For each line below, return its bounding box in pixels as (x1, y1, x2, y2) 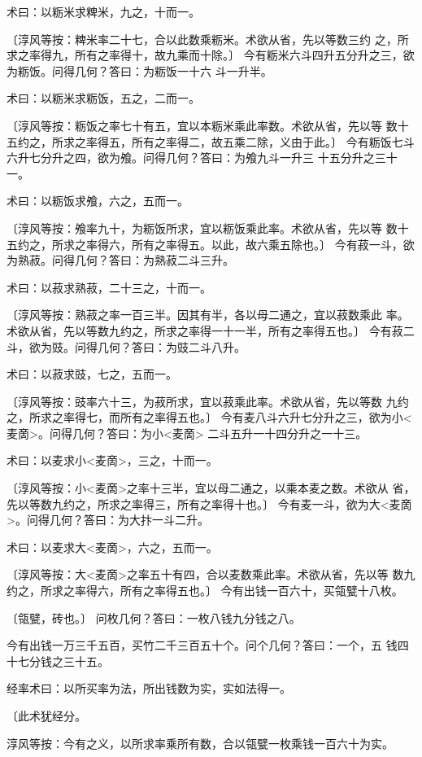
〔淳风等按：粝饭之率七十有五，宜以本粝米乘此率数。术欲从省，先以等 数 (7, 116, 398, 133)
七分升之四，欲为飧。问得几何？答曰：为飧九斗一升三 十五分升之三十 (28, 149, 398, 166)
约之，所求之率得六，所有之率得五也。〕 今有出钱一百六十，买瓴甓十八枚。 (7, 582, 403, 599)
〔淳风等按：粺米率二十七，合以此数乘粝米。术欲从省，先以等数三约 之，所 (7, 30, 409, 47)
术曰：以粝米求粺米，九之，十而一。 (7, 3, 200, 20)
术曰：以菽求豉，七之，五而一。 (7, 365, 177, 383)
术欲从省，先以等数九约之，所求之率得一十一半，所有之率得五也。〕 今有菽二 (7, 322, 415, 339)
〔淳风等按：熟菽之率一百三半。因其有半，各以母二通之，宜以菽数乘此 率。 (7, 306, 409, 323)
